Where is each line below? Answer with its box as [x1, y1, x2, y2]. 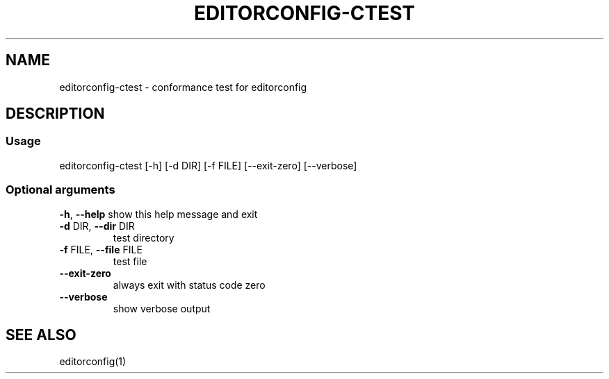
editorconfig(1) [59, 355, 127, 368]
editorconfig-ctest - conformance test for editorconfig [59, 81, 307, 93]
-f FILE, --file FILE [59, 243, 143, 255]
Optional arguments [6, 183, 115, 197]
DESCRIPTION [6, 105, 105, 123]
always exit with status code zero [113, 278, 266, 291]
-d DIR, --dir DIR [59, 219, 135, 232]
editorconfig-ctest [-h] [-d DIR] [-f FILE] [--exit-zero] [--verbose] [59, 159, 357, 171]
